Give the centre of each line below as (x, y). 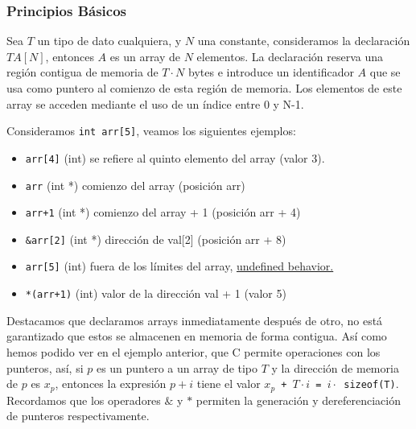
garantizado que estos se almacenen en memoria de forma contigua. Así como (197, 336)
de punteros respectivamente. (78, 416)
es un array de (145, 56)
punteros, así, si (45, 367)
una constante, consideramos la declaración (304, 41)
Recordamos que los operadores (84, 400)
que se (385, 72)
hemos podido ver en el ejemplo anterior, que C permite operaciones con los (194, 351)
